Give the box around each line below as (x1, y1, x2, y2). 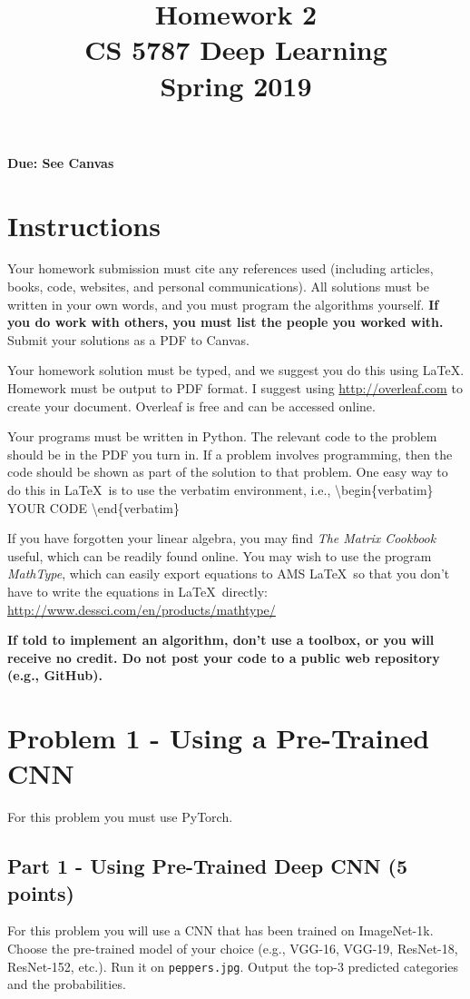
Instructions (7, 206, 161, 243)
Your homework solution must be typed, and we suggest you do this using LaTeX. (7, 361, 465, 380)
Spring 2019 (160, 66, 312, 104)
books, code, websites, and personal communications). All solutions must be (7, 277, 429, 296)
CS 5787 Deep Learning (84, 31, 387, 68)
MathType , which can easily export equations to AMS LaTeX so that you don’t (7, 564, 450, 583)
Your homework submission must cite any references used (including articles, (7, 259, 434, 278)
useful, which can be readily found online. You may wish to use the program (7, 546, 432, 565)
